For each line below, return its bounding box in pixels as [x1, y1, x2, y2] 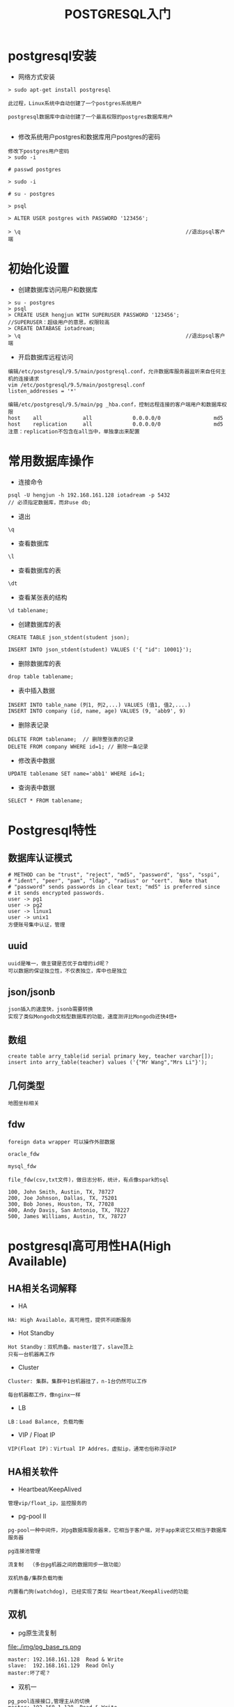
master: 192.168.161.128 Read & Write [8, 1655, 124, 1663]
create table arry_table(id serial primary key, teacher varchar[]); [8, 1053, 214, 1060]
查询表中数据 [17, 783, 55, 791]
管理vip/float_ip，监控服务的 [8, 1499, 88, 1506]
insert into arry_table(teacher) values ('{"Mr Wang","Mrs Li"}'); [8, 1059, 208, 1066]
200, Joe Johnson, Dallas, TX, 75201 [8, 1194, 118, 1201]
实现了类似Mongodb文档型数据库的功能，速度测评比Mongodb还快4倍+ [8, 1013, 178, 1020]
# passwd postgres [8, 166, 61, 173]
